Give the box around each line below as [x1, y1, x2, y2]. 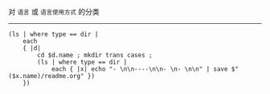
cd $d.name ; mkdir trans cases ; [37, 51, 153, 59]
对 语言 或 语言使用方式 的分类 [8, 7, 100, 16]
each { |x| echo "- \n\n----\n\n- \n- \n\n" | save [51, 65, 228, 73]
